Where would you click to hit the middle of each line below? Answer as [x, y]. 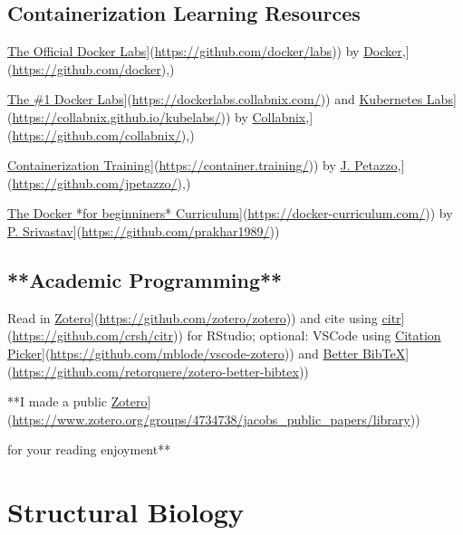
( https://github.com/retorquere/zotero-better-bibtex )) [158, 371]
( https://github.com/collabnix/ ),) [101, 134]
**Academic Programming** [145, 279]
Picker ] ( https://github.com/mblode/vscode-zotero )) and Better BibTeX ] [208, 353]
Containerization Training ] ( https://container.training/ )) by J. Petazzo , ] [206, 165]
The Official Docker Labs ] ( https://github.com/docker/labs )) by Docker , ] [208, 51]
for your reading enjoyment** [89, 449]
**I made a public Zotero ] [79, 401]
